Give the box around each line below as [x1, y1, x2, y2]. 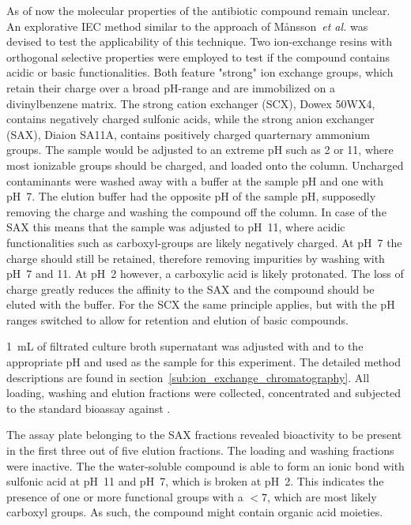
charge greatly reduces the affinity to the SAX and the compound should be [6, 280, 375, 297]
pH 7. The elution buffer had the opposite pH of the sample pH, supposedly [6, 188, 376, 204]
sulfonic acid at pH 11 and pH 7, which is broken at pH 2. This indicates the [6, 473, 384, 489]
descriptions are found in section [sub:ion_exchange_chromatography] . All [6, 369, 370, 385]
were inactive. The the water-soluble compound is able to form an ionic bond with [6, 457, 405, 474]
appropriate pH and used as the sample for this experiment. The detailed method [6, 354, 402, 370]
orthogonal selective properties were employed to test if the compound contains [6, 48, 390, 65]
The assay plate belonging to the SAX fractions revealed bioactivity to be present [6, 426, 402, 443]
